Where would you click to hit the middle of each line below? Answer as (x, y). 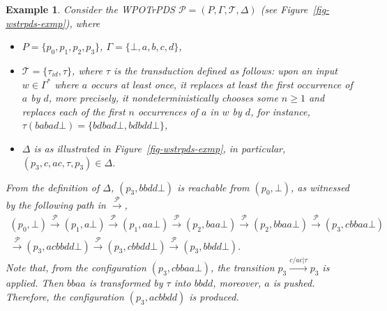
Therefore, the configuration (65, 296)
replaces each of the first (74, 111)
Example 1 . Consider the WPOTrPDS (90, 9)
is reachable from (213, 187)
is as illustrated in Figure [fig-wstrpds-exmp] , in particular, (160, 148)
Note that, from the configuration (76, 268)
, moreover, (237, 283)
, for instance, (280, 111)
